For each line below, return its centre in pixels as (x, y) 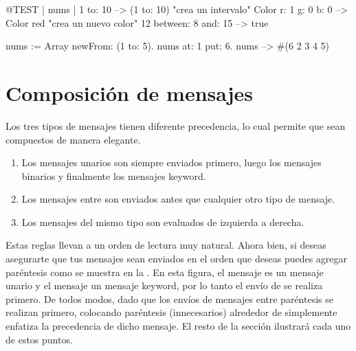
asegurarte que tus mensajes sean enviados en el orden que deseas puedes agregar (177, 259)
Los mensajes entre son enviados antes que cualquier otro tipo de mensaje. (178, 199)
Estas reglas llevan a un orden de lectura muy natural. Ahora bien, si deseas (166, 245)
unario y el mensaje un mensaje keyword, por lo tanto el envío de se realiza (164, 285)
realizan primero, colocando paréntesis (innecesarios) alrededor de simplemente (171, 312)
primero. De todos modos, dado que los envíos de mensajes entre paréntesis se (169, 298)
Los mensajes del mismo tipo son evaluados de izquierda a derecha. (163, 222)
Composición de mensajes (130, 92)
